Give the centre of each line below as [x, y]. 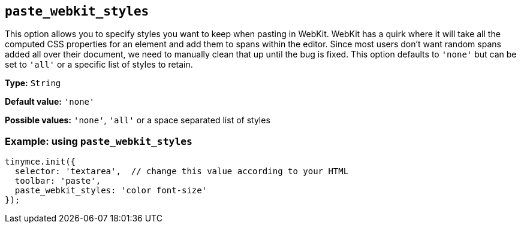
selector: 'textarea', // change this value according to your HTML [182, 171]
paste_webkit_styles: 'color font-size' [111, 191]
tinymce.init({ [40, 162]
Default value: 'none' [50, 102]
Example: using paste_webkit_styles [99, 141]
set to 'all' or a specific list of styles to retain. [99, 65]
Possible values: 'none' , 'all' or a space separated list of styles [138, 120]
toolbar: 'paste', [58, 181]
